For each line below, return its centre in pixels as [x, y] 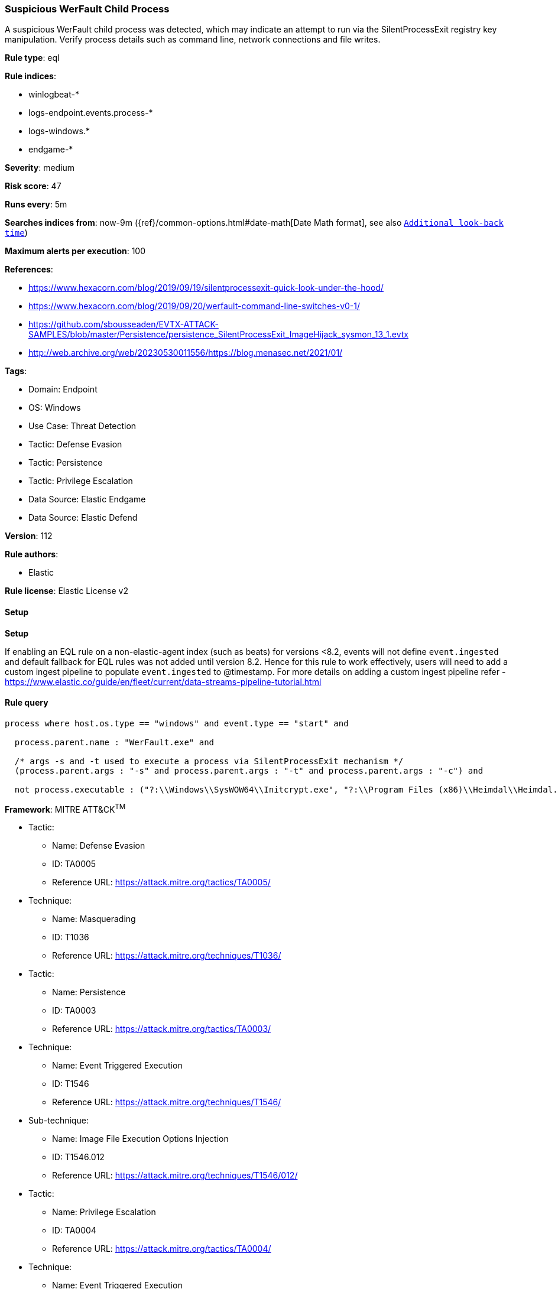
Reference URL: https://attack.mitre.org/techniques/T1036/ [167, 956]
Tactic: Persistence [66, 463]
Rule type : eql [32, 58]
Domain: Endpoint [63, 389]
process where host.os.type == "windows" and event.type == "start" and [177, 723]
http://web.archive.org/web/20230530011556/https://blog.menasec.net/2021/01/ [186, 353]
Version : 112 [29, 536]
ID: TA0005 [74, 864]
